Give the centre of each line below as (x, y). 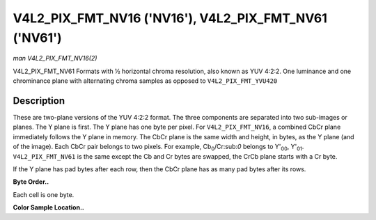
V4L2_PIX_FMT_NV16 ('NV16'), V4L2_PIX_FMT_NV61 (170, 18)
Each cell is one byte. (44, 194)
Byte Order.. (31, 182)
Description (39, 101)
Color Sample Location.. (49, 207)
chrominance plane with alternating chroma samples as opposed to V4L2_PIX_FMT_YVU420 (145, 81)
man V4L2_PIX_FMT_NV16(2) (55, 58)
